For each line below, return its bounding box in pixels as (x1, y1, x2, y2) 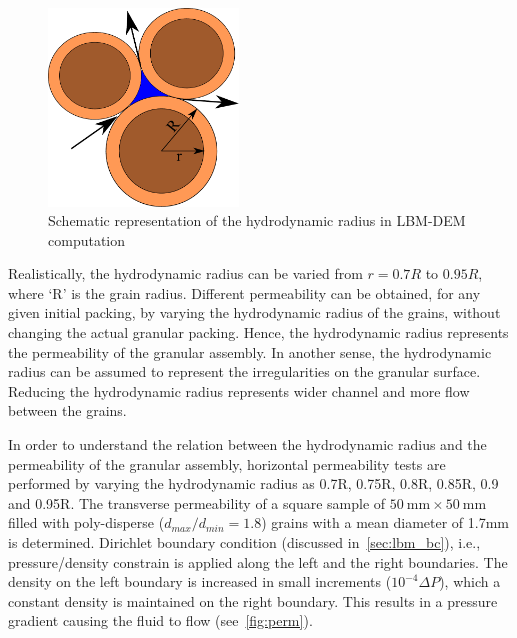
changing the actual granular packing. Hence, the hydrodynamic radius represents (8, 322, 509, 343)
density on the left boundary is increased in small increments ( (8, 571, 392, 592)
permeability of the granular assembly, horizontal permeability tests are (8, 453, 446, 474)
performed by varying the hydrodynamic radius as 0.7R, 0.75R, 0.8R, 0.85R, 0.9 (8, 473, 499, 494)
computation (48, 229, 126, 250)
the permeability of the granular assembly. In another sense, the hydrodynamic (8, 341, 492, 362)
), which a (439, 571, 501, 592)
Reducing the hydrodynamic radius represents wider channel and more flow (8, 380, 470, 401)
